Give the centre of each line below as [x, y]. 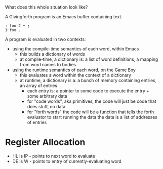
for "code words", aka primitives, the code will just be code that [92, 101]
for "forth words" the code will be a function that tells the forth [90, 112]
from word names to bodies [48, 64]
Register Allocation [45, 142]
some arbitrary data [47, 96]
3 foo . [13, 30]
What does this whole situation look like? [46, 7]
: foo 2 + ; [17, 26]
